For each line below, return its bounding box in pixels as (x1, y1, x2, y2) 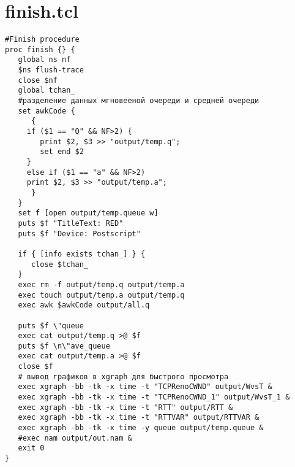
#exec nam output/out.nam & (18, 433, 132, 442)
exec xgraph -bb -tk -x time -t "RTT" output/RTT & (18, 403, 233, 412)
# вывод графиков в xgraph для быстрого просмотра (18, 372, 229, 381)
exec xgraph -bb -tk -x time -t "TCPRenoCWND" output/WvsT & (18, 382, 272, 392)
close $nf (18, 75, 58, 85)
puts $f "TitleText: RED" (18, 218, 124, 228)
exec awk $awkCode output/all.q (18, 301, 150, 310)
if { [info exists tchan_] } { (18, 249, 146, 258)
